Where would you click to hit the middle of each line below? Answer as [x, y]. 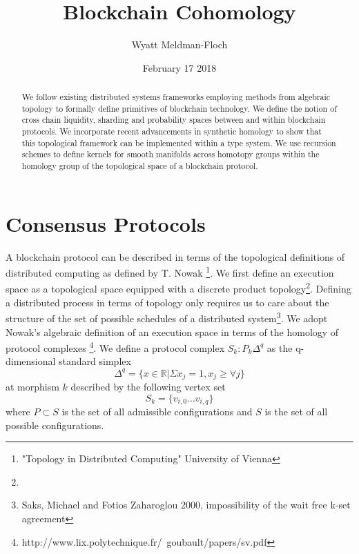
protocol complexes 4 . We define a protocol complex [115, 347]
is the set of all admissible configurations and [157, 412]
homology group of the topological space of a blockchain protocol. [140, 166]
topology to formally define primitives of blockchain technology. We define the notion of [179, 108]
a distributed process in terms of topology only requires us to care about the [167, 302]
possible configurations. [55, 425]
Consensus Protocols [106, 223]
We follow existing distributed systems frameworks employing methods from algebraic [176, 97]
